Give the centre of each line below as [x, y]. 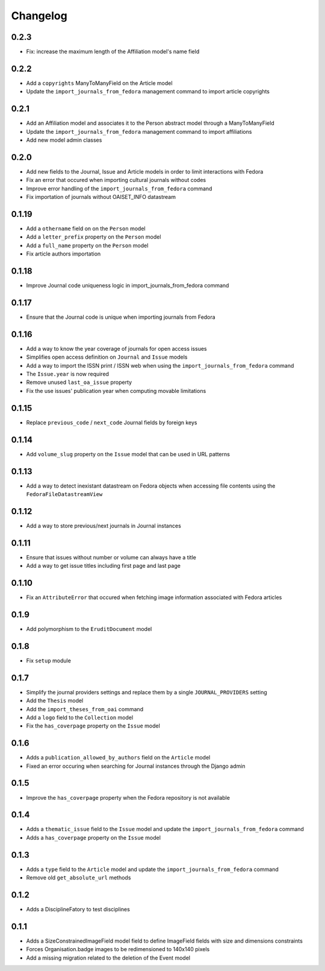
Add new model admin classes [64, 140]
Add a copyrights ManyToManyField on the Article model [99, 83]
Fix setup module [49, 661]
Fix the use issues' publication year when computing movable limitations [116, 391]
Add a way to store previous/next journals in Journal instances [104, 526]
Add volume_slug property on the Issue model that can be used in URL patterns [128, 454]
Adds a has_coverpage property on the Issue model [93, 837]
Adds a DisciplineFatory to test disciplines [78, 910]
